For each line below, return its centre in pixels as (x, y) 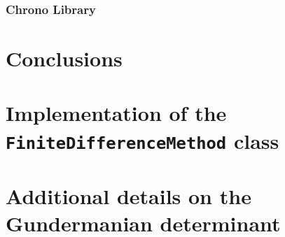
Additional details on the (128, 196)
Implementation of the (116, 113)
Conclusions (64, 58)
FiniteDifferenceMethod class (142, 140)
